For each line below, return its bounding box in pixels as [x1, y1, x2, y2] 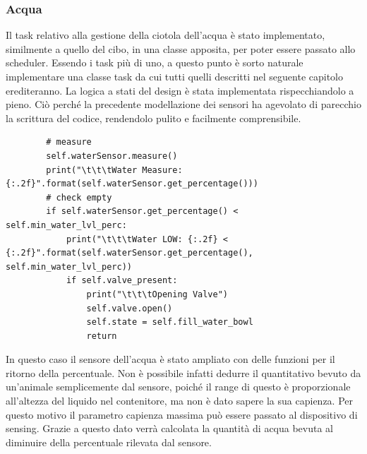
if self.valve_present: [66, 275, 178, 286]
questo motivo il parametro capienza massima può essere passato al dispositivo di [6, 407, 358, 422]
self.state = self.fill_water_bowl [86, 317, 253, 328]
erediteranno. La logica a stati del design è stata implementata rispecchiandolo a [6, 83, 354, 97]
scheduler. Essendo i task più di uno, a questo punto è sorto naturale [6, 55, 303, 70]
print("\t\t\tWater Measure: [46, 165, 183, 175]
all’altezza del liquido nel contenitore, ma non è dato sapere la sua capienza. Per [6, 393, 353, 408]
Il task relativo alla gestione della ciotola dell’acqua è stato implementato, [6, 28, 325, 42]
